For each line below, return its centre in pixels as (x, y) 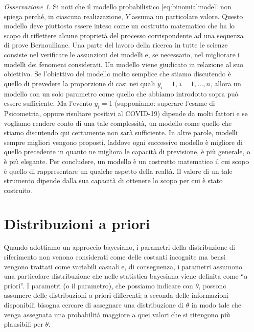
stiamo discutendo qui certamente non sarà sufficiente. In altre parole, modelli (121, 132)
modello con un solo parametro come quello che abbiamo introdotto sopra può (121, 93)
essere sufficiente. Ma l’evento (48, 103)
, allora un (226, 83)
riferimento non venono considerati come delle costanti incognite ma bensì (115, 257)
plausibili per (23, 324)
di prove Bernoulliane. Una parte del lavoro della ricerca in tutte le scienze (116, 45)
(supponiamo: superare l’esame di (165, 103)
